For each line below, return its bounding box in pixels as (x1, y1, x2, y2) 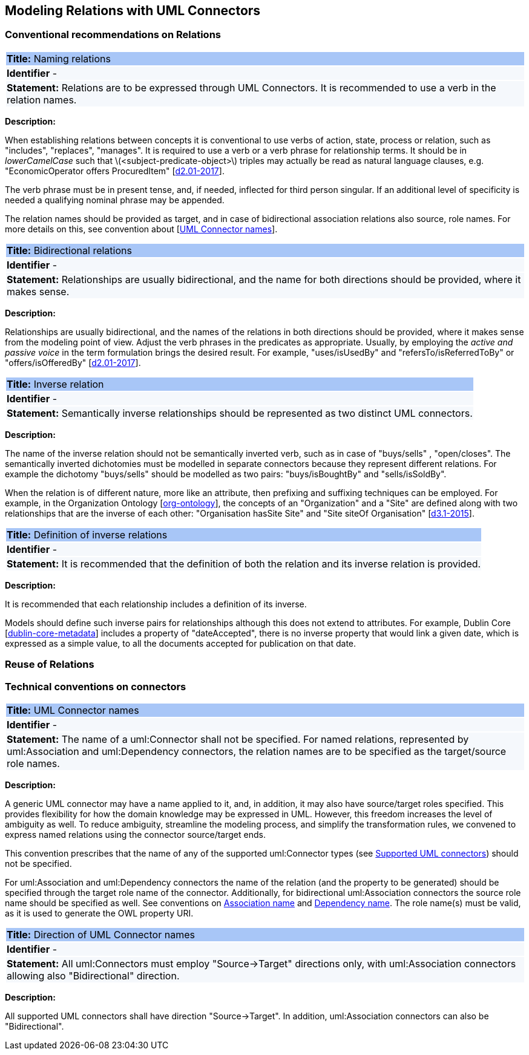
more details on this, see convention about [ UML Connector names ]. (5, 223, 278, 234)
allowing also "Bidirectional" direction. (7, 969, 180, 982)
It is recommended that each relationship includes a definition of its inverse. (5, 598, 307, 609)
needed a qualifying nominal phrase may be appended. (5, 194, 225, 205)
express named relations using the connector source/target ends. (5, 829, 266, 840)
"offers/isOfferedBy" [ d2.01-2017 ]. (5, 357, 141, 368)
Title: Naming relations (7, 52, 111, 65)
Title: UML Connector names (7, 704, 139, 716)
